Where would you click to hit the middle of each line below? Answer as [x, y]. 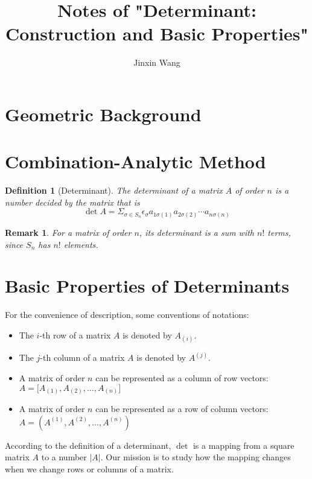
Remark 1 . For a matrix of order [68, 232]
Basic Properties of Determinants [147, 286]
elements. [81, 244]
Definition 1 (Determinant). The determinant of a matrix [114, 190]
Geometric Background [103, 114]
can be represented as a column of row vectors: [182, 378]
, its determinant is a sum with [197, 232]
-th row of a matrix [75, 335]
